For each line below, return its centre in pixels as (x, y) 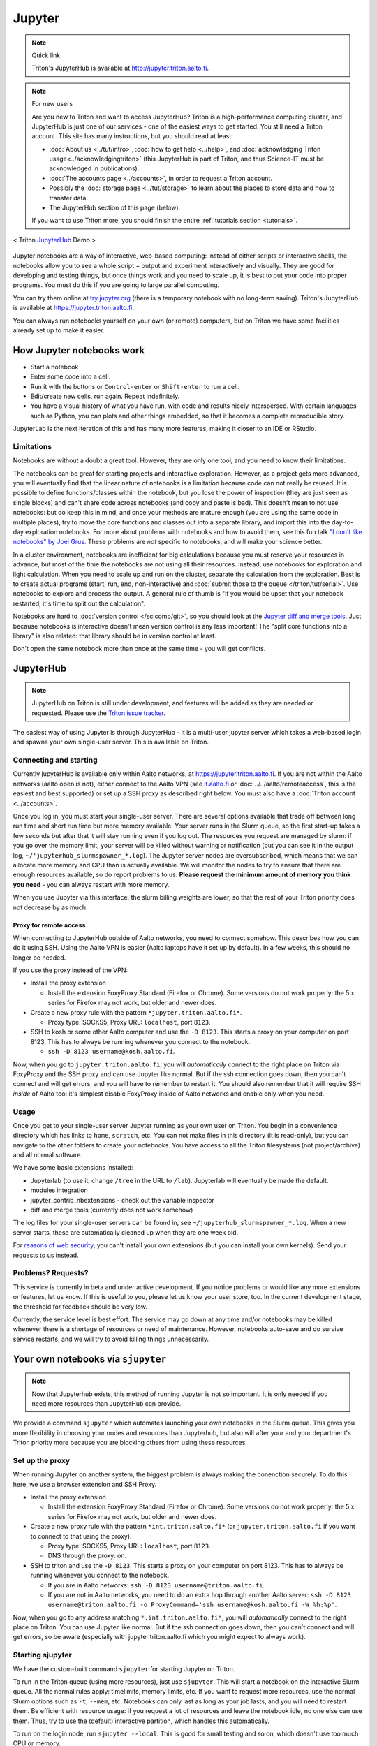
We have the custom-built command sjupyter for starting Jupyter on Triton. (124, 1668)
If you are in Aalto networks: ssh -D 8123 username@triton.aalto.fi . (156, 1585)
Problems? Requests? (51, 1273)
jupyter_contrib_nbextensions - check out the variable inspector (122, 1200)
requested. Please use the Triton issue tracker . (98, 713)
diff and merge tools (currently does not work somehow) (112, 1210)
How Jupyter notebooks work (79, 350)
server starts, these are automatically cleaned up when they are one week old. (126, 1232)
